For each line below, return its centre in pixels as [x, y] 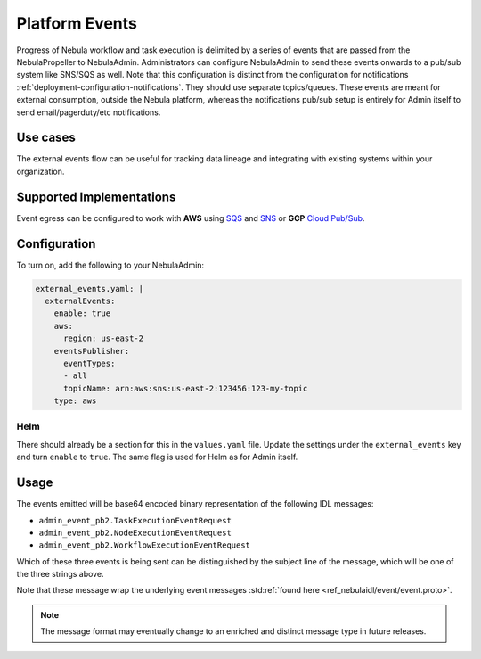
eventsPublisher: [92, 351]
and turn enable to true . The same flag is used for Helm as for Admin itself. [157, 457]
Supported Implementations [96, 197]
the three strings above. [60, 574]
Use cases [46, 138]
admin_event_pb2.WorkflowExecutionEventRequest [145, 545]
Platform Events [77, 23]
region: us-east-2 [104, 338]
